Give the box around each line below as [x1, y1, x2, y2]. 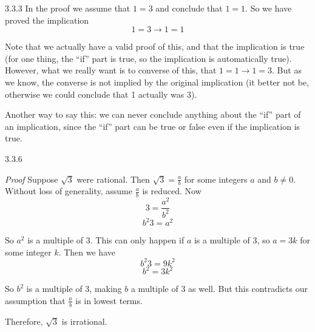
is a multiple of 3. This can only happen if [27, 234, 185, 246]
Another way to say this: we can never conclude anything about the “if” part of [5, 108, 301, 121]
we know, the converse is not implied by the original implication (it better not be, [5, 75, 310, 88]
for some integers [184, 172, 248, 185]
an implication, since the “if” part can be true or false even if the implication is [5, 120, 300, 132]
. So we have [245, 2, 292, 14]
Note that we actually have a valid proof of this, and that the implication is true [5, 40, 305, 53]
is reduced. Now [142, 185, 202, 197]
